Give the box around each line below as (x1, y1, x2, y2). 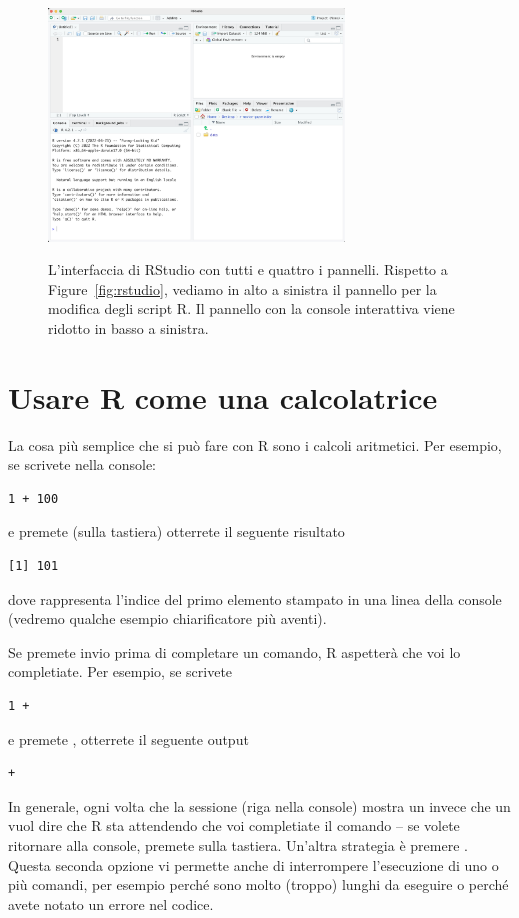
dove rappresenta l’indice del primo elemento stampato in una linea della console (8, 588, 502, 609)
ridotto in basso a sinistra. (48, 317, 209, 338)
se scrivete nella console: (8, 454, 157, 475)
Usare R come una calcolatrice (8, 376, 438, 417)
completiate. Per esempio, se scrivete (8, 661, 233, 682)
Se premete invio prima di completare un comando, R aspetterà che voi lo (8, 641, 461, 662)
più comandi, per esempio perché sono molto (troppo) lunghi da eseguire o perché (8, 874, 509, 895)
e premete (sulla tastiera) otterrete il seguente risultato (8, 521, 345, 542)
